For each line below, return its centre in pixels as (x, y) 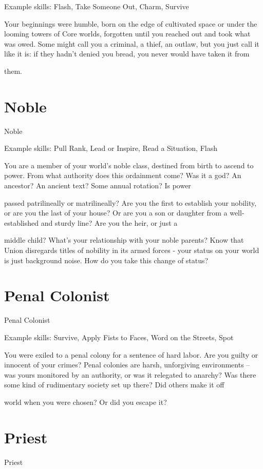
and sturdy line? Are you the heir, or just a (109, 222)
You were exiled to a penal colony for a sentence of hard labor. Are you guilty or (131, 354)
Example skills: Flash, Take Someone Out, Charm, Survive (97, 6)
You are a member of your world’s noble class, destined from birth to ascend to (129, 165)
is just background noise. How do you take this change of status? (106, 260)
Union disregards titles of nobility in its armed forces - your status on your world (132, 250)
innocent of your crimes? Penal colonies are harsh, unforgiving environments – (127, 365)
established (22, 222)
